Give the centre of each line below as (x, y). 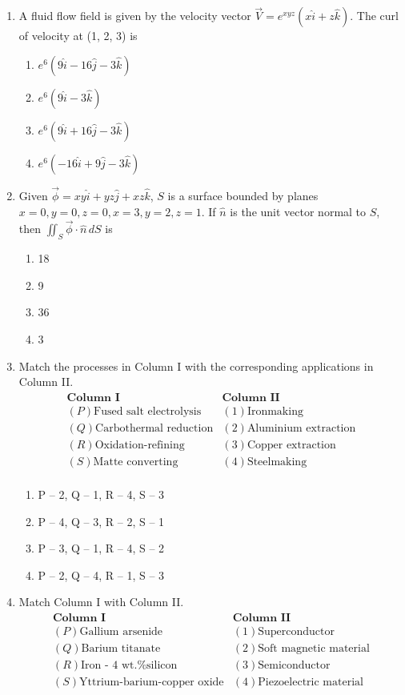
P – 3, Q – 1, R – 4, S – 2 (101, 548)
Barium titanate (121, 649)
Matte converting (136, 462)
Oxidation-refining (140, 445)
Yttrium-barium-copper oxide (152, 683)
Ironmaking (275, 411)
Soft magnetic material (314, 649)
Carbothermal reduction (154, 428)
